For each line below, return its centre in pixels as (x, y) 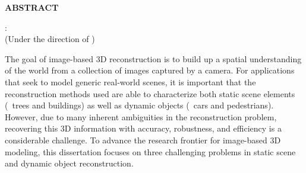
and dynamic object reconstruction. (69, 163)
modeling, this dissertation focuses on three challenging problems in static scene (150, 151)
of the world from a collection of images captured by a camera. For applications (150, 70)
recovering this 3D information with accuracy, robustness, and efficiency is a (143, 128)
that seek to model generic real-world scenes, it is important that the (130, 81)
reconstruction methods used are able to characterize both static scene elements (150, 93)
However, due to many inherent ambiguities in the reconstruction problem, (141, 116)
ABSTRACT (32, 7)
